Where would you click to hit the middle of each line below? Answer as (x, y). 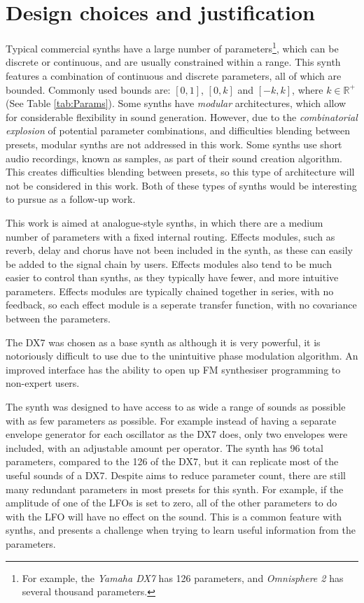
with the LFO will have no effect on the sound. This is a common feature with (174, 516)
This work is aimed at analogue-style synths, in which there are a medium (164, 222)
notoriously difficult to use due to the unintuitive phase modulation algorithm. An (182, 356)
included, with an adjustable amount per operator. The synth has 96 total (164, 447)
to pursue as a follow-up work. (71, 199)
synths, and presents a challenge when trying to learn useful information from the (181, 530)
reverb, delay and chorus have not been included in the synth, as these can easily (179, 250)
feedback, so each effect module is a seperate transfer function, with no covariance (181, 305)
